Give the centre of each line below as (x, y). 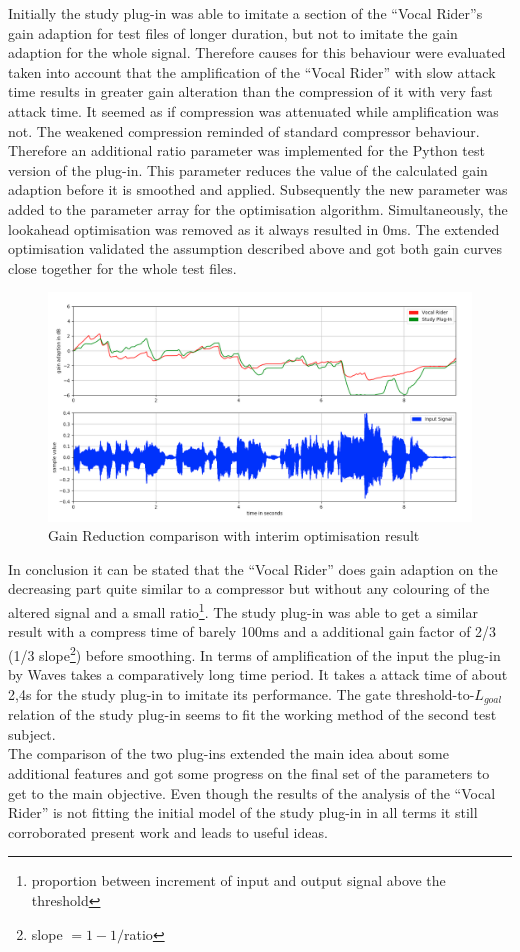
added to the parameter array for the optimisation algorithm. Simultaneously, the (258, 208)
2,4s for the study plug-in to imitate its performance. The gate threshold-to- (241, 693)
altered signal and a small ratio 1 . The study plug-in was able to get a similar (243, 610)
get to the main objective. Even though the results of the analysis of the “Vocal (252, 792)
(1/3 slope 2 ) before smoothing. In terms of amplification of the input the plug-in (254, 653)
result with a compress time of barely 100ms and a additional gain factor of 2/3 (252, 631)
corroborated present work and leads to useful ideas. (168, 831)
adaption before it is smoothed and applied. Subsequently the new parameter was (258, 189)
